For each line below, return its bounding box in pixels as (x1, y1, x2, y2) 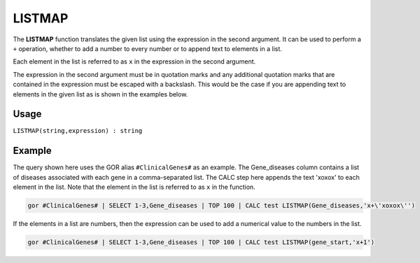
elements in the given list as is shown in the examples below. (13, 90, 188, 98)
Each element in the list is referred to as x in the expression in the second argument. (13, 57, 256, 66)
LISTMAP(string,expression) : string (13, 127, 143, 135)
